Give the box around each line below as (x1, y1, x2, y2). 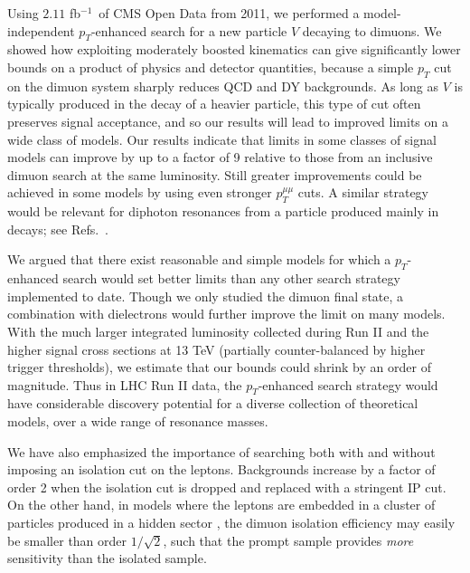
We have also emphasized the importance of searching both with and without (7, 442, 436, 461)
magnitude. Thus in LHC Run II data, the (7, 375, 242, 394)
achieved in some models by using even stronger (7, 183, 272, 202)
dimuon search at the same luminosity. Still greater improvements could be (7, 165, 422, 184)
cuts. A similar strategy (297, 183, 428, 202)
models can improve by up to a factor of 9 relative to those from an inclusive (7, 148, 433, 167)
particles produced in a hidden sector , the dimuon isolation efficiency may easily (7, 513, 456, 532)
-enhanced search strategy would (258, 375, 438, 394)
